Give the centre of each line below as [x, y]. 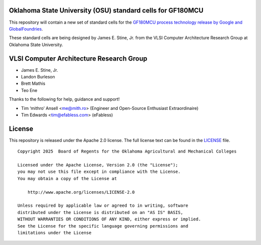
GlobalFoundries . [26, 29]
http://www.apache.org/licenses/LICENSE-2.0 [81, 192]
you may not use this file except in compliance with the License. [99, 172]
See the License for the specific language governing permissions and [103, 226]
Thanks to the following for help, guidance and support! [64, 99]
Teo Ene [29, 90]
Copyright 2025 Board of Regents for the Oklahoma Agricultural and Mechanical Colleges [127, 152]
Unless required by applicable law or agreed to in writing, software [103, 206]
